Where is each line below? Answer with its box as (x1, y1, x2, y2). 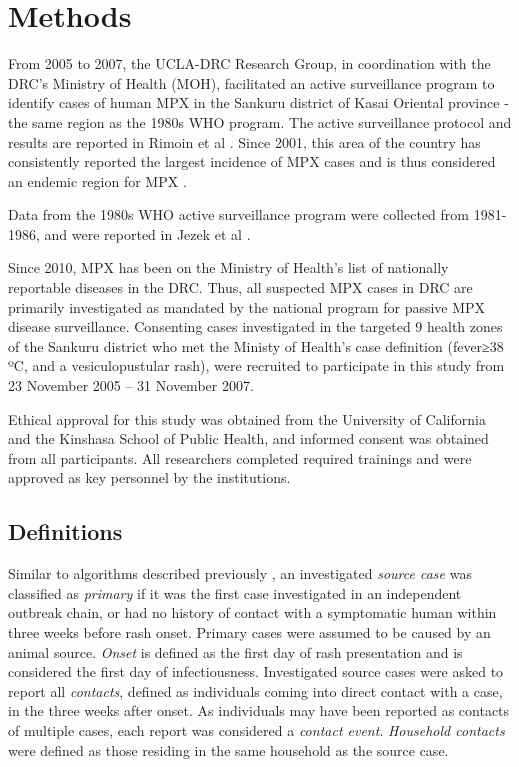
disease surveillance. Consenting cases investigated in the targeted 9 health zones (8, 316, 503, 337)
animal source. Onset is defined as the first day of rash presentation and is (8, 641, 463, 662)
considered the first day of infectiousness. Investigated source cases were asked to (8, 661, 504, 682)
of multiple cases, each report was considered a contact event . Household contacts (8, 719, 505, 740)
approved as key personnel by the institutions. (8, 467, 291, 488)
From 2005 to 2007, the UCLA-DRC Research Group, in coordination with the (8, 53, 491, 74)
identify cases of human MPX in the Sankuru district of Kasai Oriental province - (8, 92, 509, 113)
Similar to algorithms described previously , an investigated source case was (8, 563, 472, 584)
